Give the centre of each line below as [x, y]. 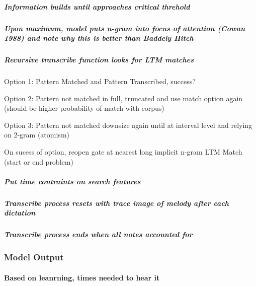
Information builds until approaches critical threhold [97, 6]
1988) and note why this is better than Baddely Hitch [99, 38]
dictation [20, 213]
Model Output [34, 257]
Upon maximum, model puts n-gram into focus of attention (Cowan [125, 28]
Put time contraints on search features [72, 181]
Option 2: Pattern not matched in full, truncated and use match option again [123, 98]
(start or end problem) [39, 161]
